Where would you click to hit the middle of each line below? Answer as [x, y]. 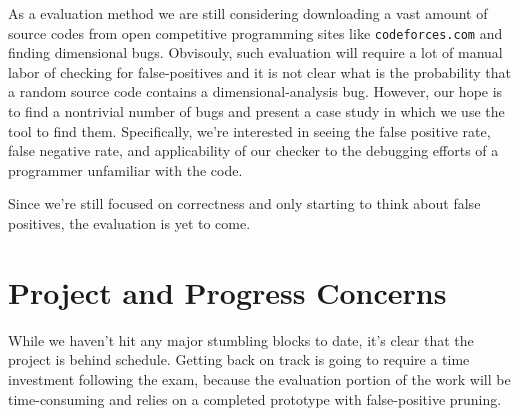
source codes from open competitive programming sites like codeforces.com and [255, 32]
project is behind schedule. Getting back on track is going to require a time [239, 359]
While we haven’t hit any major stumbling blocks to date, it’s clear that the [241, 339]
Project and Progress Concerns [227, 291]
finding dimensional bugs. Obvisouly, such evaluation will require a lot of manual [255, 52]
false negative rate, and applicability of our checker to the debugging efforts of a [253, 150]
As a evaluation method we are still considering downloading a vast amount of [248, 13]
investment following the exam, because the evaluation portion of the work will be [259, 378]
